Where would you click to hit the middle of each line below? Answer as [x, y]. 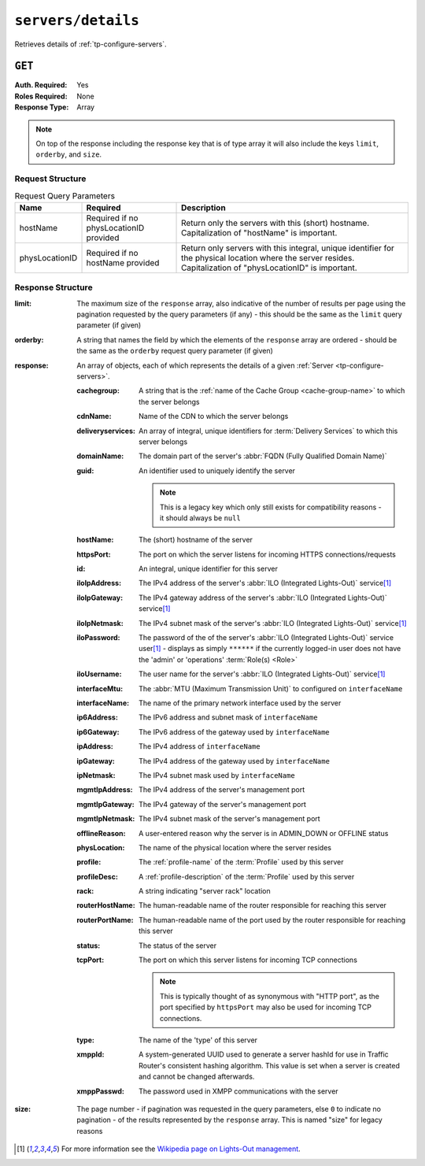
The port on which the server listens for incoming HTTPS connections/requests [268, 554]
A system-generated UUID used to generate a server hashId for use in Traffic [264, 1054]
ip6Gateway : [98, 731]
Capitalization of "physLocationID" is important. [269, 268]
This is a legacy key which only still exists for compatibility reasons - [271, 507]
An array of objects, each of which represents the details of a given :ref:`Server [205, 365]
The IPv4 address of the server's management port [222, 790]
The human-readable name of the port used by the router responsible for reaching [272, 920]
